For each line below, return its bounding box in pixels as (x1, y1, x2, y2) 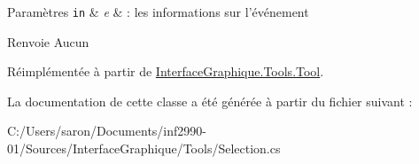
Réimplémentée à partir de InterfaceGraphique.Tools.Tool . (7, 62, 324, 81)
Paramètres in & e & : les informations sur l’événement (7, 3, 309, 20)
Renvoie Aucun (7, 32, 89, 51)
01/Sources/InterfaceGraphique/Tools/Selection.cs (7, 139, 281, 158)
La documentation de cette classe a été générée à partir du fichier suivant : (7, 91, 413, 110)
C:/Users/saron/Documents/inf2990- (7, 121, 206, 140)
